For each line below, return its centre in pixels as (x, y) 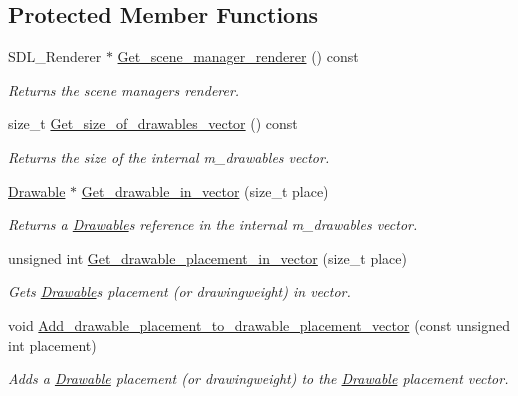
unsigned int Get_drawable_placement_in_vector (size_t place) (207, 257)
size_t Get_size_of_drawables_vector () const (153, 123)
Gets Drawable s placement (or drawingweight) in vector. (179, 291)
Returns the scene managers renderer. (124, 89)
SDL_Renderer (55, 56)
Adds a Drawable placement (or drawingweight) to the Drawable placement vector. (258, 378)
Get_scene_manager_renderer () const (238, 56)
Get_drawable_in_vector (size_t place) (205, 190)
